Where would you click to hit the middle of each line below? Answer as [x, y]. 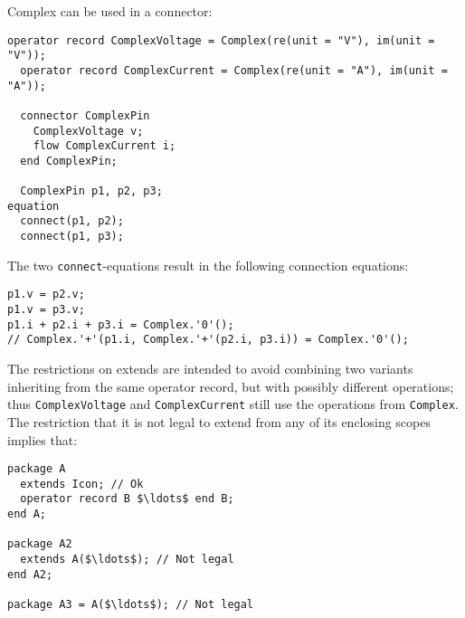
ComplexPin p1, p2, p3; [91, 191]
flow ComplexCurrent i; [104, 146]
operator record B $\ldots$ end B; [127, 499]
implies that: [43, 439]
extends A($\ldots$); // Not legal [127, 560]
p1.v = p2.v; [46, 295]
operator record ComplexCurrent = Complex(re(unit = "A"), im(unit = [234, 70]
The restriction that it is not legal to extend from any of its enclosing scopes [219, 421]
